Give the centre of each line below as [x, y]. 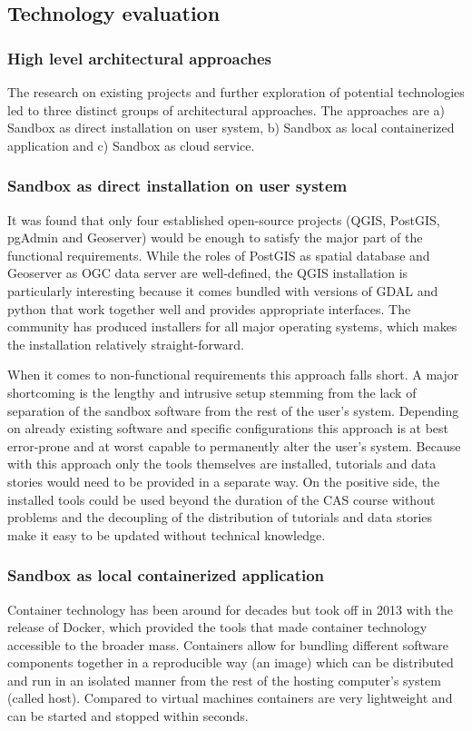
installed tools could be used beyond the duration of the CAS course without [221, 499]
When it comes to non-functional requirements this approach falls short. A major [233, 375]
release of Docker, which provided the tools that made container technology [217, 627]
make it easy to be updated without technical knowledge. [167, 534]
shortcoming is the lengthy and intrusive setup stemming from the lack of [212, 392]
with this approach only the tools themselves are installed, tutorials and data [222, 464]
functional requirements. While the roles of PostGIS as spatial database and [219, 255]
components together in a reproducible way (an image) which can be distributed [231, 662]
